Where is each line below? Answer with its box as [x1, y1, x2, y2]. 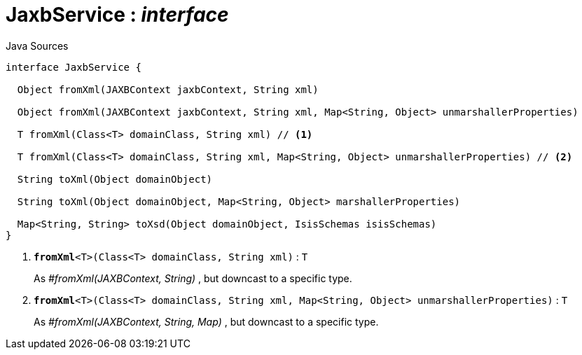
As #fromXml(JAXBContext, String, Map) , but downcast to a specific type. [34, 315, 379, 328]
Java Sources [6, 39, 69, 52]
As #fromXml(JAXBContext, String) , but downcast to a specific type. [34, 272, 352, 284]
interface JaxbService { [6, 61, 141, 73]
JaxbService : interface [6, 3, 229, 27]
